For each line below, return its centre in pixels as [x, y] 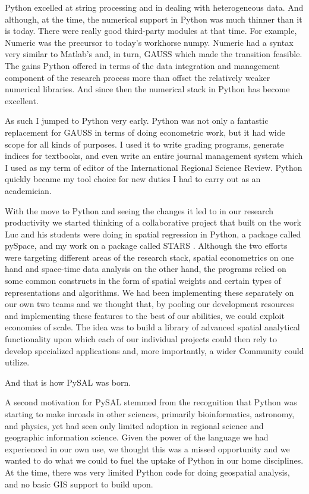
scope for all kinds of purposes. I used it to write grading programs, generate [144, 144]
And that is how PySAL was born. [68, 382]
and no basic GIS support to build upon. [79, 484]
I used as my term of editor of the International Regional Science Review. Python [154, 167]
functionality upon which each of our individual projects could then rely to [141, 339]
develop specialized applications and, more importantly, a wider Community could [154, 350]
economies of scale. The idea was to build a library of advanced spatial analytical [152, 327]
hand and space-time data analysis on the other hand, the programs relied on [146, 269]
